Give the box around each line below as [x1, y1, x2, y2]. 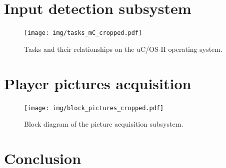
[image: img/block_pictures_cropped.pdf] [24, 104, 164, 112]
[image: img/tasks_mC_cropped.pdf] [24, 29, 142, 37]
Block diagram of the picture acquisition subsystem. [24, 119, 183, 129]
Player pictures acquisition [4, 73, 191, 93]
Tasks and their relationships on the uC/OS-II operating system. [24, 43, 222, 54]
